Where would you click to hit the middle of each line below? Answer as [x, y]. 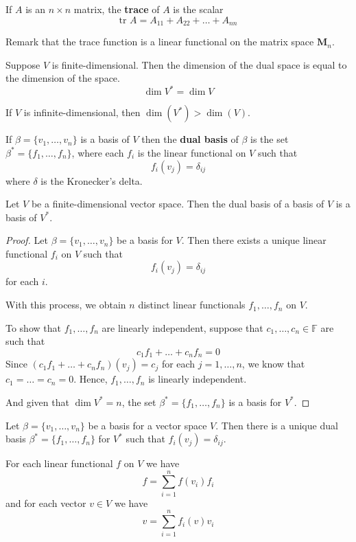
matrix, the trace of [117, 9]
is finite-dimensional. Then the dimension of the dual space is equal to [199, 64]
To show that [33, 327]
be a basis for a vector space [147, 425]
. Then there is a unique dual [277, 425]
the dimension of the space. [63, 78]
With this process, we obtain [66, 305]
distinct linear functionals [192, 305]
